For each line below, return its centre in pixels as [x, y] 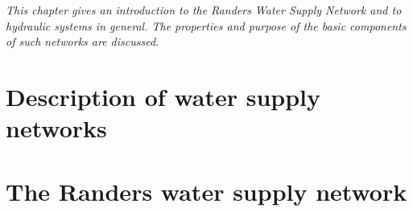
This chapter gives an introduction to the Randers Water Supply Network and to [204, 10]
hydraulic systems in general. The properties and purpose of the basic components [206, 25]
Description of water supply [163, 96]
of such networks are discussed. [83, 41]
